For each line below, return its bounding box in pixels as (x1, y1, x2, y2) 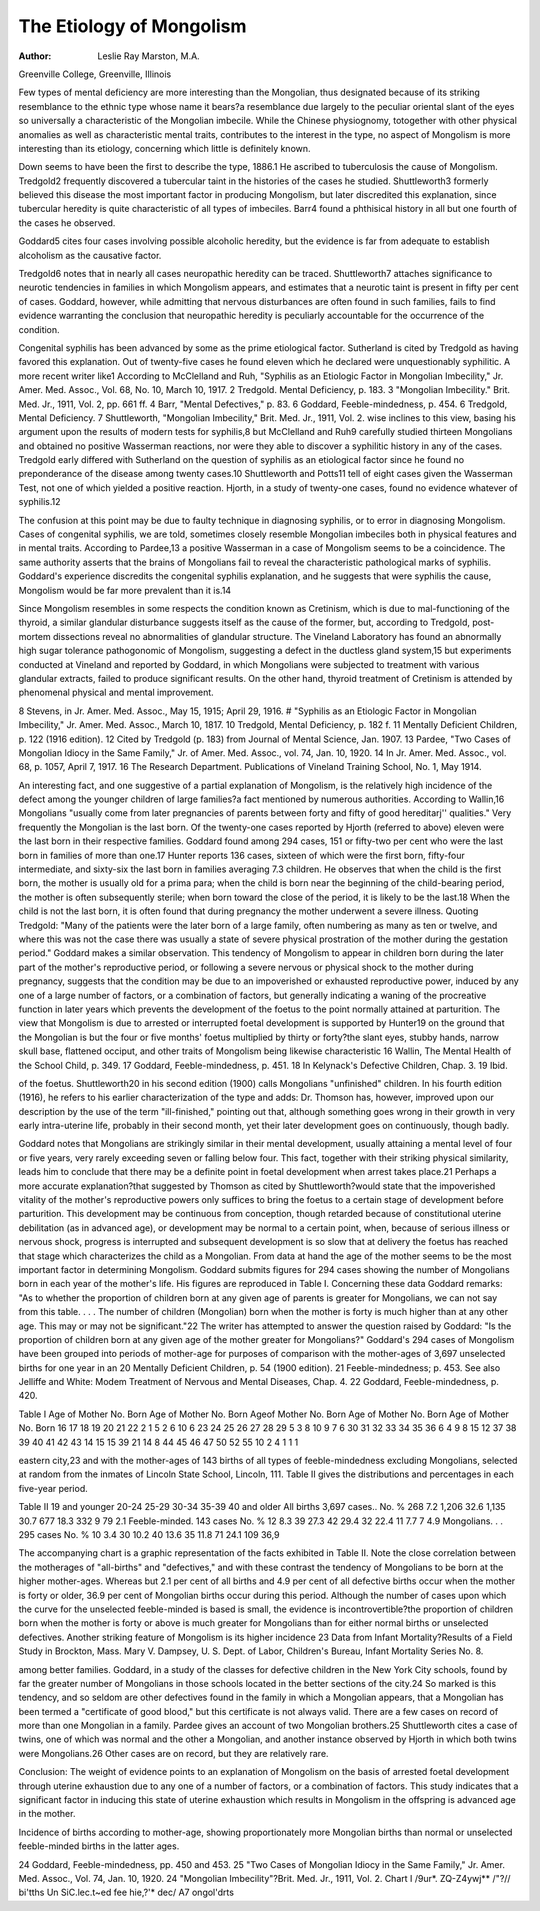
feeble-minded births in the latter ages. (18, 1840, 180, 1852)
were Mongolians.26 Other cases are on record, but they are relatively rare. (18, 1747, 329, 1759)
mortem (18, 630, 52, 642)
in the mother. (18, 1808, 76, 1820)
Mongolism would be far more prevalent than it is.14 (18, 584, 232, 596)
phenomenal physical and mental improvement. (18, 686, 214, 699)
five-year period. (18, 1482, 89, 1494)
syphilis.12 (18, 496, 61, 508)
